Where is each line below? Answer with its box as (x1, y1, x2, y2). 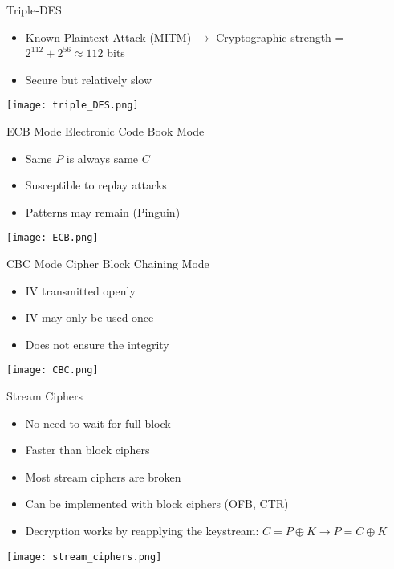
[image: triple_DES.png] (6, 100, 139, 112)
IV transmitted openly (25, 282, 136, 299)
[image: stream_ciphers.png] (6, 551, 162, 563)
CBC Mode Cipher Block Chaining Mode (6, 255, 209, 272)
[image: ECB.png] (6, 232, 99, 244)
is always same (66, 149, 139, 166)
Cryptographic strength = (216, 28, 344, 45)
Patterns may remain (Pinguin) (25, 203, 181, 220)
